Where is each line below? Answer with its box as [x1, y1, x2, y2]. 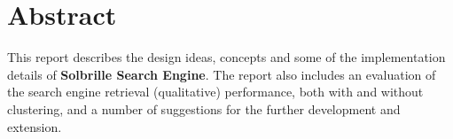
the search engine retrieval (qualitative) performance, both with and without [7, 82, 424, 101]
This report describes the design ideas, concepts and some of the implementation [7, 48, 446, 66]
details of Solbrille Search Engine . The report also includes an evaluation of [7, 65, 436, 83]
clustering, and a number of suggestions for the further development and [7, 99, 401, 118]
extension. [7, 117, 62, 135]
